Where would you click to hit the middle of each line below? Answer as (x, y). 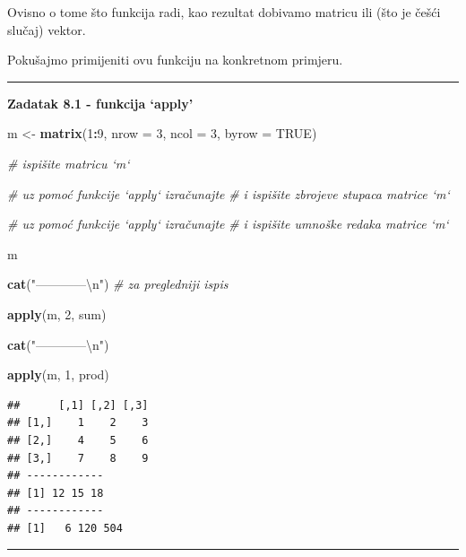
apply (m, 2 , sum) (57, 313)
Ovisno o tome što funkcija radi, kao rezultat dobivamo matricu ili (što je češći (224, 12)
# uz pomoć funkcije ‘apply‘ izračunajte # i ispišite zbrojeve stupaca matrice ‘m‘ (229, 193)
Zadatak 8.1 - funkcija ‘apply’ (100, 103)
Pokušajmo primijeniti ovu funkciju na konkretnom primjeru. (175, 60)
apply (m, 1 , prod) (58, 374)
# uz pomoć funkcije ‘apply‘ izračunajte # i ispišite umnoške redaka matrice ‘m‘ (228, 224)
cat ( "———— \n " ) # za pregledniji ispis (118, 284)
